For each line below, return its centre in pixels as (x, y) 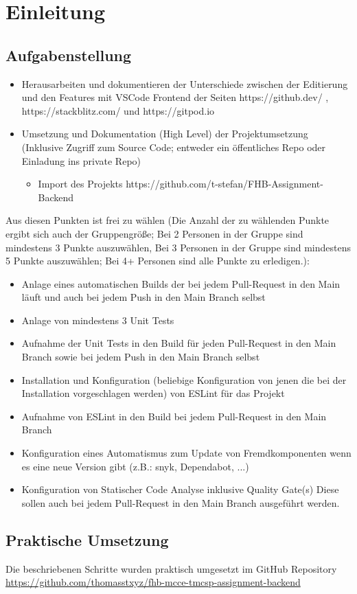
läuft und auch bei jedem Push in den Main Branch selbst (143, 297)
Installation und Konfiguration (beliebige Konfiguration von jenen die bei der (184, 379)
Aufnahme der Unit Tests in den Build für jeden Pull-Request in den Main (179, 343)
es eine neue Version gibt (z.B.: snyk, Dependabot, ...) (135, 466)
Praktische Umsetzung (87, 539)
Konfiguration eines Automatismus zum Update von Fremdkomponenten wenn (186, 453)
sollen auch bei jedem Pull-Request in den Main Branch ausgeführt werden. (181, 502)
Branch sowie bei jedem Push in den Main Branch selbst (141, 357)
